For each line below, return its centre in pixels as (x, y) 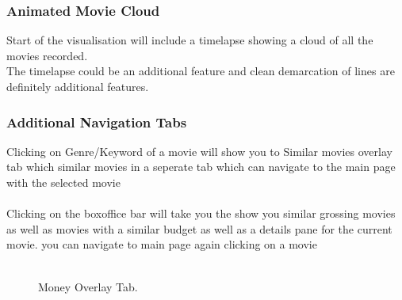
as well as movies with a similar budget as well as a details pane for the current (199, 228)
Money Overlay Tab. (88, 286)
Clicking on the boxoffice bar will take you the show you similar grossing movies (201, 213)
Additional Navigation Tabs (97, 122)
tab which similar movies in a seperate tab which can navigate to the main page (201, 167)
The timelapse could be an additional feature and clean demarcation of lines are (201, 71)
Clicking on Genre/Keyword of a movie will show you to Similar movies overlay (199, 151)
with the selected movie (63, 182)
